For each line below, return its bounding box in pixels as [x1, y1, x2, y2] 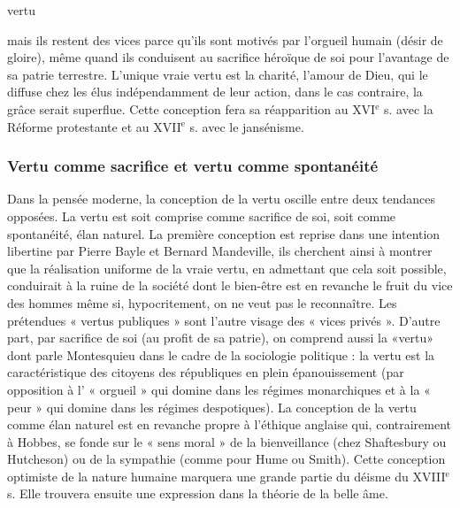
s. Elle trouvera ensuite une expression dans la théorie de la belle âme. [7, 484, 388, 503]
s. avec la [383, 99, 433, 118]
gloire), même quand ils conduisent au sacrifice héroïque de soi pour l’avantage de [7, 48, 449, 66]
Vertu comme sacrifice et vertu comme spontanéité [7, 155, 379, 177]
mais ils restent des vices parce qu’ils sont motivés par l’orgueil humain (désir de [7, 30, 443, 49]
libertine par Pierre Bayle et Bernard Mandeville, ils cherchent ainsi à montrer [7, 242, 433, 260]
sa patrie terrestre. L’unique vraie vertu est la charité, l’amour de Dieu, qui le [7, 65, 428, 83]
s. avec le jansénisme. [189, 117, 304, 135]
